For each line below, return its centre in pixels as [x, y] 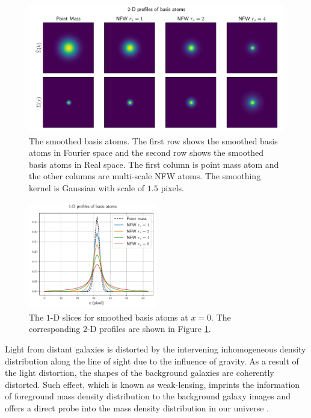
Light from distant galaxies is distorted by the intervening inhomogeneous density [155, 349]
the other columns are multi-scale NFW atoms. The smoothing [145, 176]
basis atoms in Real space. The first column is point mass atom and [154, 164]
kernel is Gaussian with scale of [87, 187]
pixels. [172, 187]
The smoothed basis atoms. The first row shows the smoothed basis [153, 140]
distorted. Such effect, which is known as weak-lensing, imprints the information [152, 384]
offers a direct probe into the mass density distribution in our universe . [137, 407]
